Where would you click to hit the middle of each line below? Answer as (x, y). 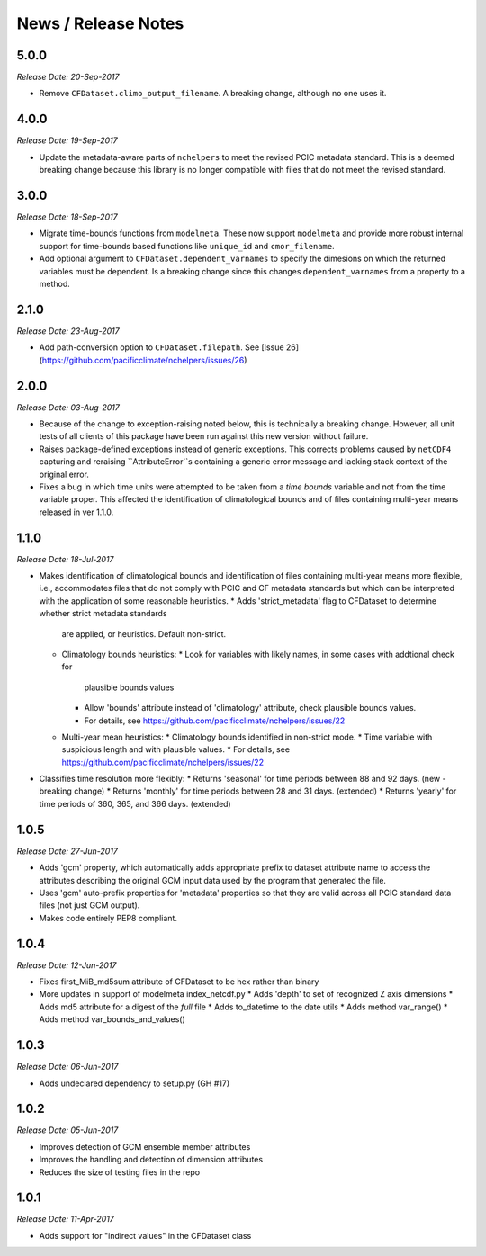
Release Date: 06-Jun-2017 (67, 1067)
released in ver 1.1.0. (76, 512)
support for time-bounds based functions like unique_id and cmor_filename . (187, 246)
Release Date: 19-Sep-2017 (67, 140)
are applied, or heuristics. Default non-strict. (144, 633)
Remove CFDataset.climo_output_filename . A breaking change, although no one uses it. (213, 94)
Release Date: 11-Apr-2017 (65, 1219)
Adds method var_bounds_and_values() (112, 1019)
